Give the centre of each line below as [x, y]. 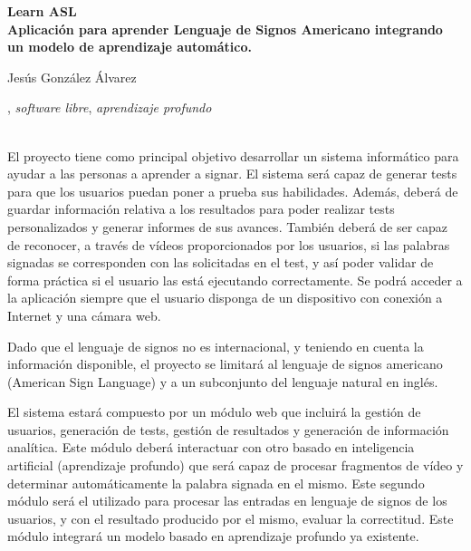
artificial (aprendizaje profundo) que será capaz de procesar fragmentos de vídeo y [235, 465]
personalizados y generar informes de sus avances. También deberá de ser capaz [228, 226]
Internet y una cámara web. [84, 315]
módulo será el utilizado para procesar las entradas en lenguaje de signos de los [227, 501]
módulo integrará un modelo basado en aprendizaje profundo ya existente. [213, 536]
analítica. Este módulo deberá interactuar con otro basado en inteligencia [211, 447]
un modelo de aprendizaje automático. [130, 47]
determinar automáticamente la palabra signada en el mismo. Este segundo [216, 483]
